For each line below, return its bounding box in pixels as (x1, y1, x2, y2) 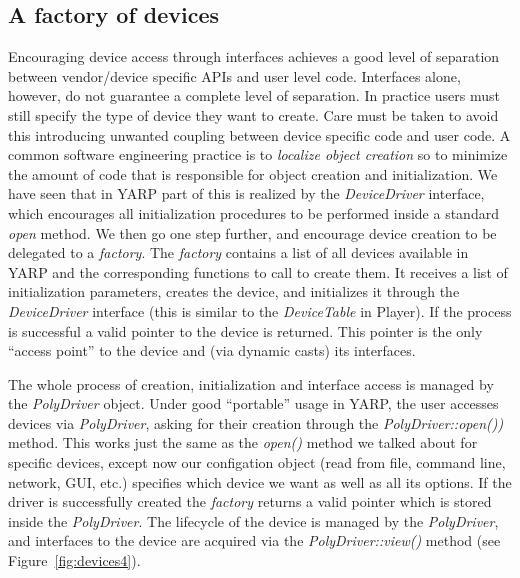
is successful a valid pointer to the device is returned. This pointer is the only (8, 320, 483, 341)
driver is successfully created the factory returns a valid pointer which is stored (8, 491, 492, 512)
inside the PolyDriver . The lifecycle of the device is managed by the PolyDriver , (8, 510, 499, 531)
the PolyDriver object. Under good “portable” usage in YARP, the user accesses (8, 393, 499, 414)
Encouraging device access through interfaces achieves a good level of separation (8, 46, 500, 67)
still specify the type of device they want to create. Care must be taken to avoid (8, 104, 499, 125)
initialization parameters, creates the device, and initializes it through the (8, 281, 460, 302)
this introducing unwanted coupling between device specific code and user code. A (8, 124, 511, 145)
